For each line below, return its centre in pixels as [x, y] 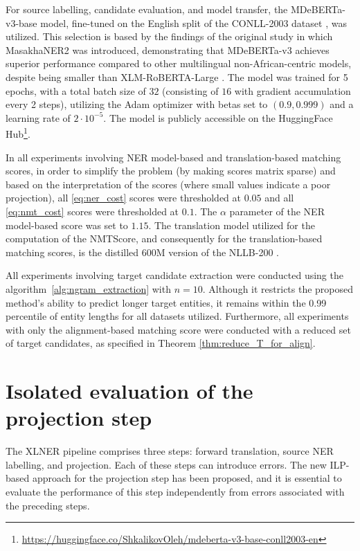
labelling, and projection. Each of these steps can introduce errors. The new [166, 464]
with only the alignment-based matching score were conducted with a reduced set [178, 329]
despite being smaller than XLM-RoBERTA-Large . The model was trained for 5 [177, 76]
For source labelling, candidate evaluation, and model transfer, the [147, 9]
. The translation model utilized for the [232, 225]
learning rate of [38, 117]
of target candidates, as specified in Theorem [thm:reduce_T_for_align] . [161, 343]
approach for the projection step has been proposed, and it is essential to [187, 478]
